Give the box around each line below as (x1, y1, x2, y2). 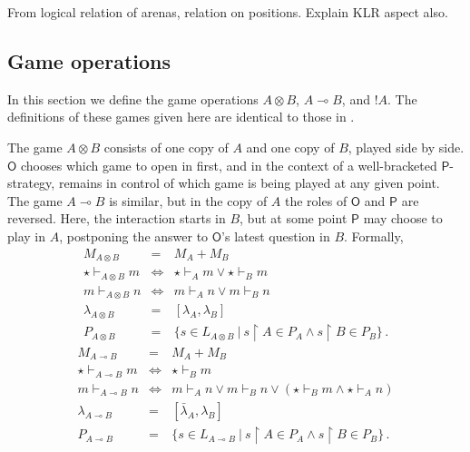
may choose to (363, 209, 443, 228)
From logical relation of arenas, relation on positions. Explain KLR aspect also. (7, 3, 448, 21)
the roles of (285, 191, 348, 210)
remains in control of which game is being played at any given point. (58, 173, 440, 192)
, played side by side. (348, 137, 465, 156)
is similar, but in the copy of (109, 191, 268, 210)
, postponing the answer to (59, 226, 209, 245)
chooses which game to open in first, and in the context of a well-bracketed (20, 155, 437, 174)
